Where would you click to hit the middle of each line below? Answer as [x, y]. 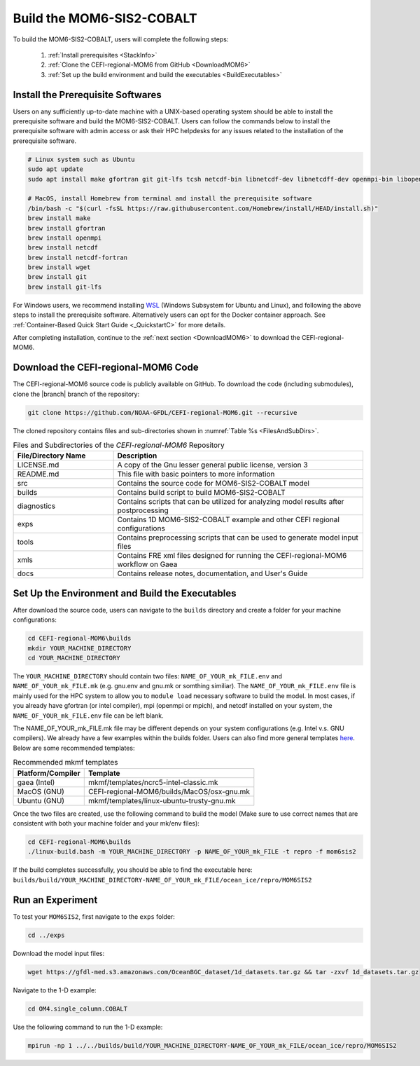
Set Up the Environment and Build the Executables [125, 593]
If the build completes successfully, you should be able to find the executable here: [133, 870]
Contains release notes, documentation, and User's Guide [212, 573]
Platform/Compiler [49, 773]
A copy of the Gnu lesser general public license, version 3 [212, 465]
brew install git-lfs [65, 287]
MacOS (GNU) [41, 791]
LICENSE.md [38, 465]
